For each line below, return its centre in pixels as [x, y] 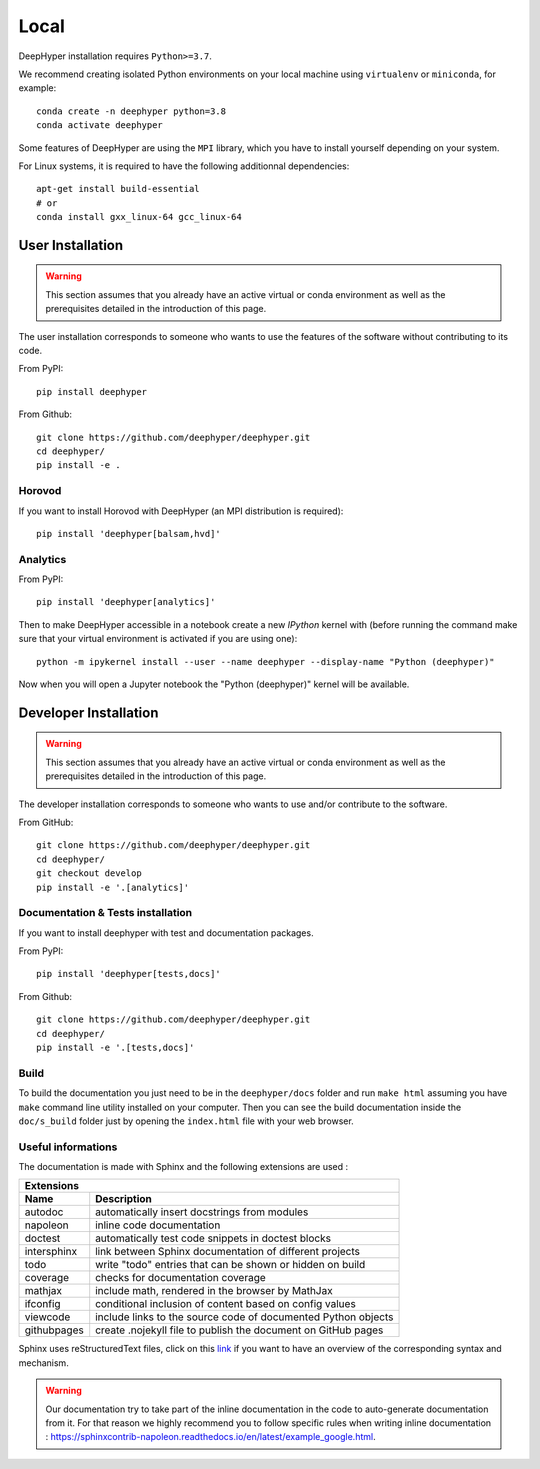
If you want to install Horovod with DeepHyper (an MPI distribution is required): [181, 511]
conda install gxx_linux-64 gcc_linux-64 [139, 217]
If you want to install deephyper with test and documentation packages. [166, 932]
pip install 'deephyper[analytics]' [126, 602]
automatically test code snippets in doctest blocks [213, 1238]
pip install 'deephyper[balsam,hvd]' [129, 533]
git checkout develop [89, 873]
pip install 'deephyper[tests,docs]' [129, 974]
